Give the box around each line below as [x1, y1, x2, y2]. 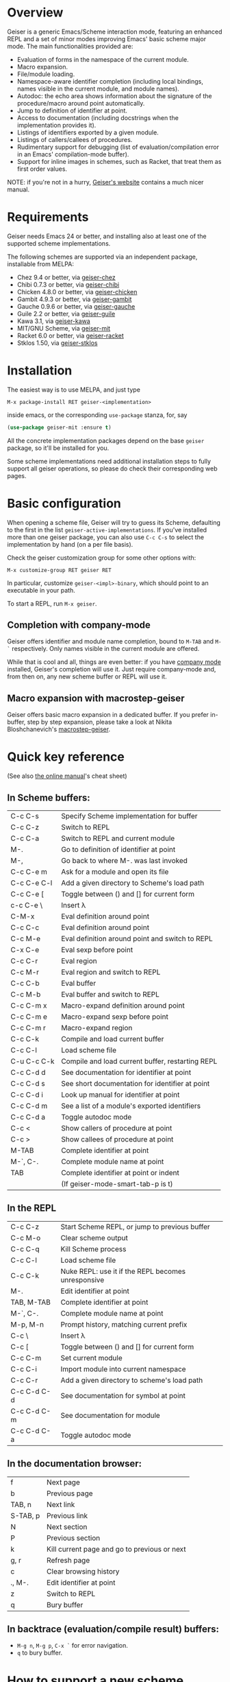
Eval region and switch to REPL [61, 967, 161, 977]
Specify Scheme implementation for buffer [61, 812, 198, 820]
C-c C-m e [10, 1012, 48, 1021]
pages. [7, 471, 27, 479]
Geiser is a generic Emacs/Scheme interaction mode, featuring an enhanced [7, 27, 222, 36]
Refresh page [47, 1555, 90, 1565]
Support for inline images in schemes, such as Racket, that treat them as [16, 157, 222, 165]
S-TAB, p [10, 1511, 40, 1520]
